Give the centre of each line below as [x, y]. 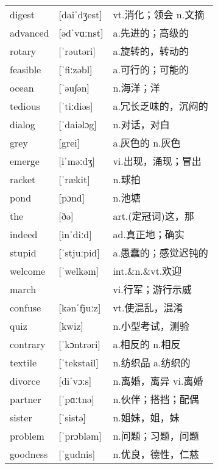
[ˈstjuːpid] [79, 252]
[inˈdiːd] [75, 234]
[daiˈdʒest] [80, 14]
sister [21, 417]
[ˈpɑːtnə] [76, 399]
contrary [28, 344]
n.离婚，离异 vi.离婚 [158, 381]
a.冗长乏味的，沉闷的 [160, 106]
